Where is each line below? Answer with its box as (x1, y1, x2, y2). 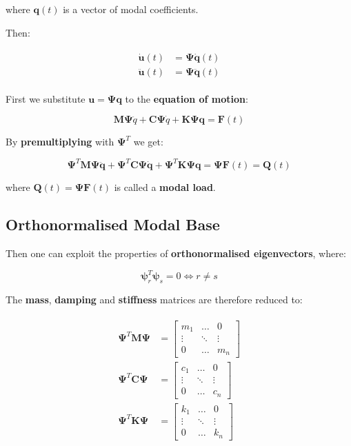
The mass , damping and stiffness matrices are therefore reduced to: (6, 292, 303, 306)
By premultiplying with (6, 134, 114, 149)
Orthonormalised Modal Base (6, 214, 220, 235)
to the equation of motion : (125, 91, 248, 105)
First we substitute (6, 91, 86, 105)
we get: (133, 134, 163, 149)
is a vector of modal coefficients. (63, 2, 199, 16)
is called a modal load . (114, 180, 216, 194)
